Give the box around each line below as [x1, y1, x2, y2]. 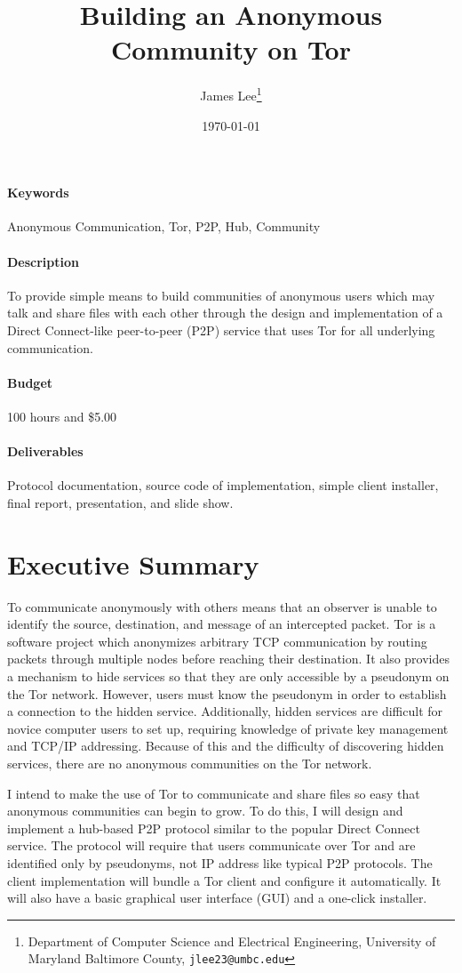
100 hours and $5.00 [7, 406, 117, 425]
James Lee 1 [200, 84, 262, 104]
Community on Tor [111, 31, 351, 68]
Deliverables [7, 442, 84, 461]
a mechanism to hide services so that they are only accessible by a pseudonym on [7, 667, 450, 685]
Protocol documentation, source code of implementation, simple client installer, [7, 476, 439, 495]
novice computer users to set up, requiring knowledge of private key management [7, 719, 449, 737]
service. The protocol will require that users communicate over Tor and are [7, 836, 416, 855]
